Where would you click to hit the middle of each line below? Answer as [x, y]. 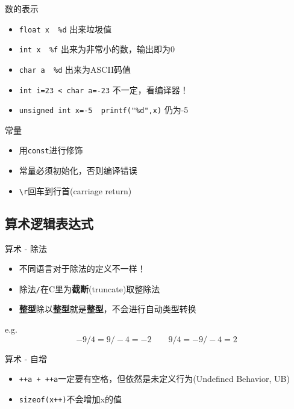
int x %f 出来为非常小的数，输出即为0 [97, 49]
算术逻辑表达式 [49, 223]
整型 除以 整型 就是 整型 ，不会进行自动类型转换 [108, 309]
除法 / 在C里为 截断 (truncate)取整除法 [89, 288]
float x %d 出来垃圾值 [65, 29]
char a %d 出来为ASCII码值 [75, 69]
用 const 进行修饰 [51, 150]
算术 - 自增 [26, 358]
